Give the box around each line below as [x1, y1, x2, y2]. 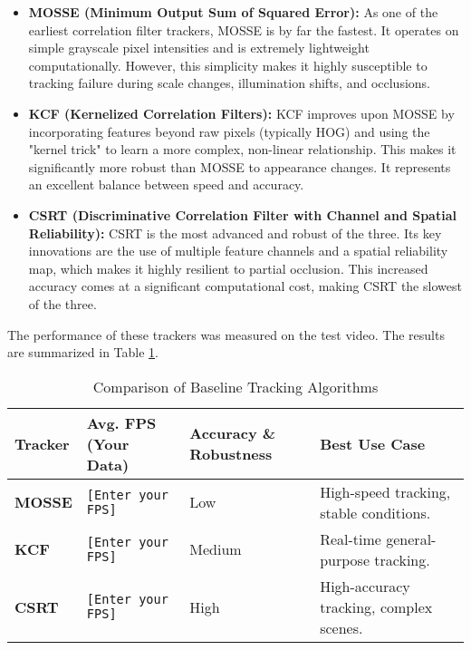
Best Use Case [320, 432, 426, 454]
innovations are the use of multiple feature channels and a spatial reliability [28, 241, 448, 260]
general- [386, 528, 437, 549]
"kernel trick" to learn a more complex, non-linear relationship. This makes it [28, 140, 457, 159]
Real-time [320, 528, 381, 549]
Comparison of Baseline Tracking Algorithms [92, 375, 379, 397]
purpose [320, 548, 370, 570]
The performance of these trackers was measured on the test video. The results [7, 325, 445, 344]
